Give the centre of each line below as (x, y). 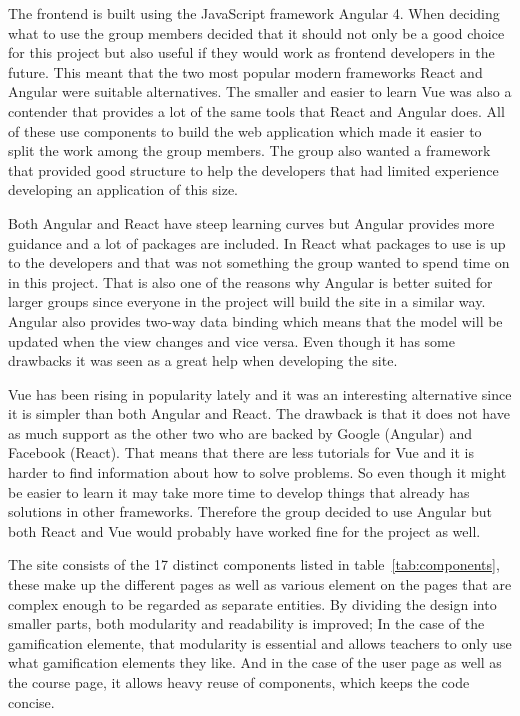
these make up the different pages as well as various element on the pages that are (260, 584)
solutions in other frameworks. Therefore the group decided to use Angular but (250, 511)
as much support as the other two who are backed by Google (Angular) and (240, 432)
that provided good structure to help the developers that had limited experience (253, 169)
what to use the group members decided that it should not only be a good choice (256, 32)
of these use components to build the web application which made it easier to (245, 130)
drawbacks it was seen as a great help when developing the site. (203, 360)
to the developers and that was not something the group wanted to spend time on (259, 262)
